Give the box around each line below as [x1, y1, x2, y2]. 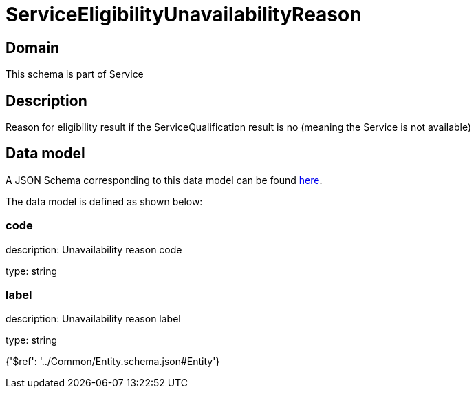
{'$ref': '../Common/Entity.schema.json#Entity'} [6, 355, 220, 368]
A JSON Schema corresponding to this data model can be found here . [6, 174, 323, 186]
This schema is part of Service [6, 68, 144, 81]
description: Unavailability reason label [6, 313, 181, 325]
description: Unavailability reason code [6, 243, 182, 256]
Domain [6, 39, 60, 56]
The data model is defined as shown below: [6, 195, 203, 207]
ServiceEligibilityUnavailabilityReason [6, 3, 362, 26]
